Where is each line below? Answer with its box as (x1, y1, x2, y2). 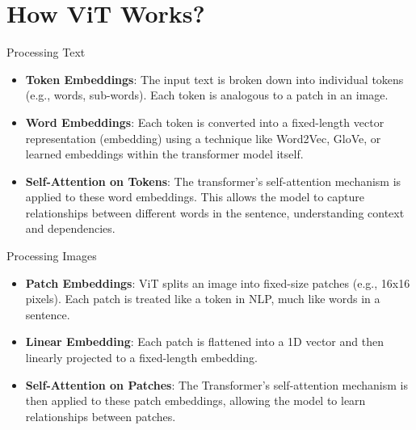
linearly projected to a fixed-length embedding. (25, 349, 258, 366)
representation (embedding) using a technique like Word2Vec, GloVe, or (25, 129, 381, 146)
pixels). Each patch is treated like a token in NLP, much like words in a (25, 290, 380, 307)
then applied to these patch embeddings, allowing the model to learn (25, 392, 366, 409)
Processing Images (6, 247, 97, 264)
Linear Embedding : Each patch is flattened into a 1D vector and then (25, 333, 384, 350)
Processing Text (6, 44, 86, 61)
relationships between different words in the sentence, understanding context (25, 204, 405, 221)
